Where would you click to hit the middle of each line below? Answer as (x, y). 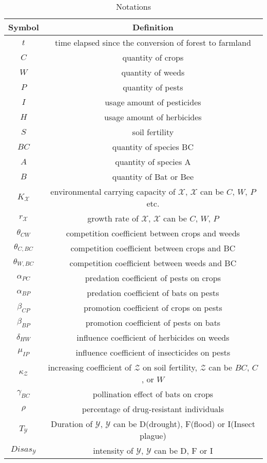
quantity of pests (153, 87)
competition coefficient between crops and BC (153, 248)
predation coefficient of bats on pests (153, 293)
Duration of (72, 424)
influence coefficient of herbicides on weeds (153, 337)
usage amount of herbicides (153, 117)
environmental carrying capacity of (113, 191)
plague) (153, 436)
